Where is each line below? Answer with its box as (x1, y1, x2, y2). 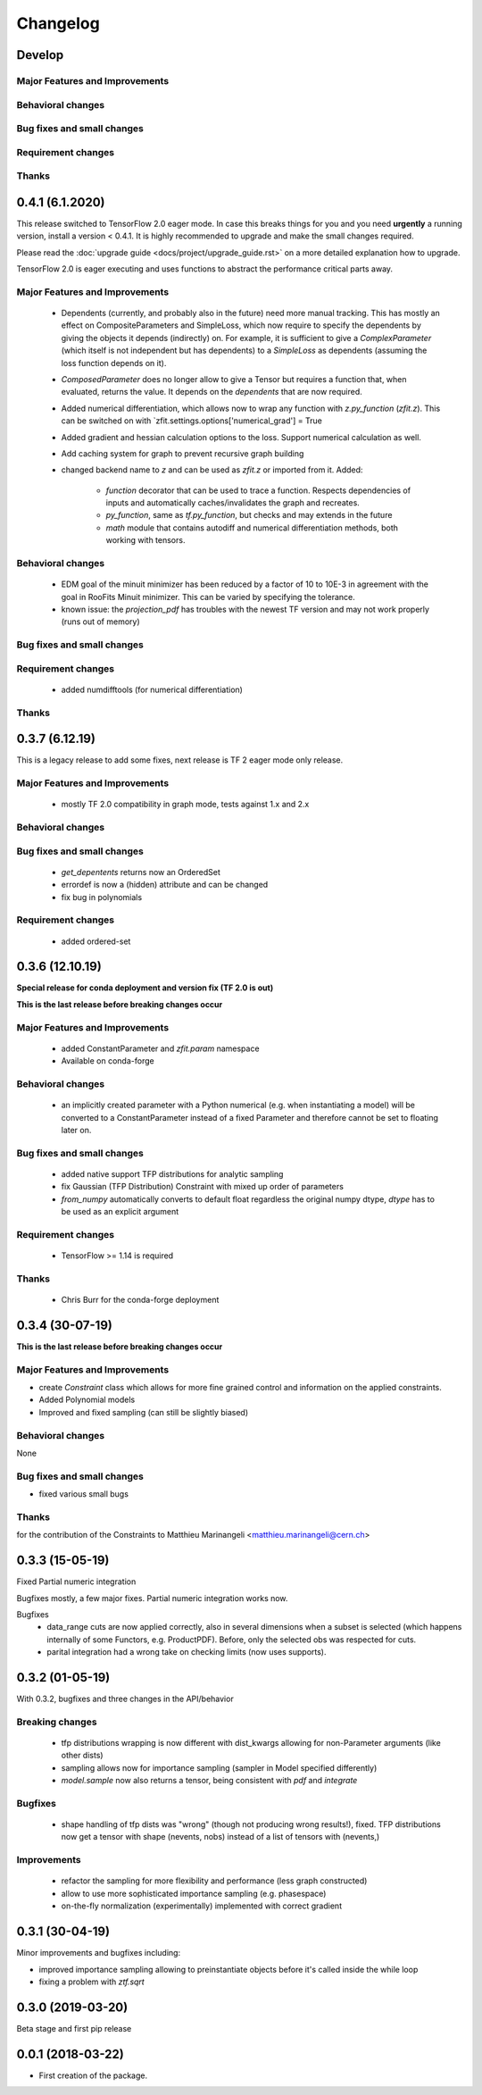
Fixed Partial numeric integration (16, 1576, 137, 1587)
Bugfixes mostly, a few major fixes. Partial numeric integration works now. (16, 1592, 288, 1603)
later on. (61, 1124, 92, 1135)
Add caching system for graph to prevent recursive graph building (61, 447, 304, 459)
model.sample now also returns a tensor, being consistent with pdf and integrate (61, 1775, 358, 1786)
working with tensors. (105, 535, 186, 546)
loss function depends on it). (61, 357, 167, 368)
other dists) (61, 1750, 104, 1761)
